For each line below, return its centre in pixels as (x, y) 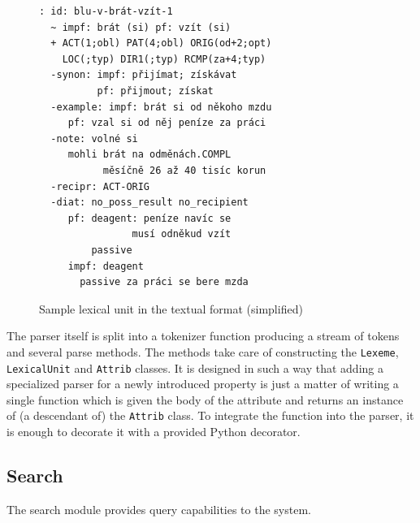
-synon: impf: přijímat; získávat (144, 75)
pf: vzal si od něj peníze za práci (167, 123)
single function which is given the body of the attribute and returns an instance (205, 399)
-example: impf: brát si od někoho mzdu (161, 107)
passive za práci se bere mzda (164, 282)
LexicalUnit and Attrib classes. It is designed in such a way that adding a (195, 367)
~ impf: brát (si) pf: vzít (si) (141, 27)
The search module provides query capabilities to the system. (159, 509)
